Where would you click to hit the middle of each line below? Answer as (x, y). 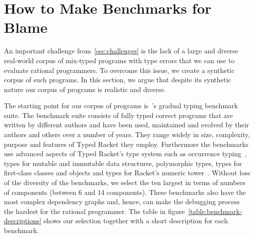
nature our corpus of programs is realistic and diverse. (85, 89)
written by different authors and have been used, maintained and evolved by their (127, 125)
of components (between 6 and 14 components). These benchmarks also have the (125, 192)
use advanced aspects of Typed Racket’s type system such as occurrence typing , (125, 154)
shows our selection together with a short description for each (136, 221)
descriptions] (23, 221)
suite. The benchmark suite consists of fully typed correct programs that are (118, 115)
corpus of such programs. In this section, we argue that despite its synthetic (118, 80)
